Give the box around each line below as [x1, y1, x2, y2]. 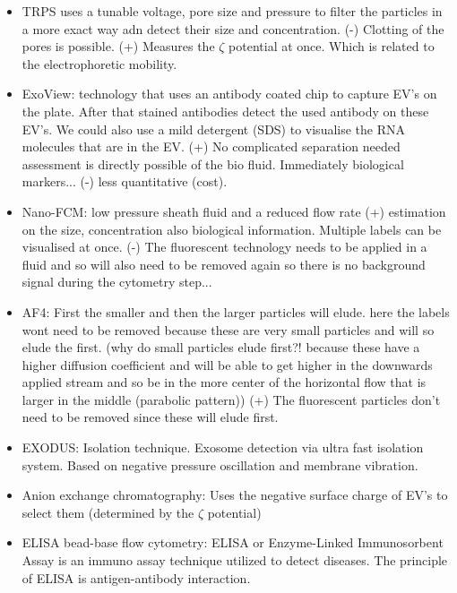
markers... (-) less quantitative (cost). [22, 172, 228, 191]
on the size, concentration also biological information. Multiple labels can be [22, 219, 442, 238]
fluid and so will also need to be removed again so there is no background [22, 254, 426, 273]
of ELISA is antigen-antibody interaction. [22, 568, 251, 587]
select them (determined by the [22, 503, 194, 521]
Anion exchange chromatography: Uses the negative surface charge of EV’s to [22, 486, 448, 504]
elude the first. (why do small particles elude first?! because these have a [22, 338, 420, 357]
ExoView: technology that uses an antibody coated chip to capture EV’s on [22, 84, 437, 103]
